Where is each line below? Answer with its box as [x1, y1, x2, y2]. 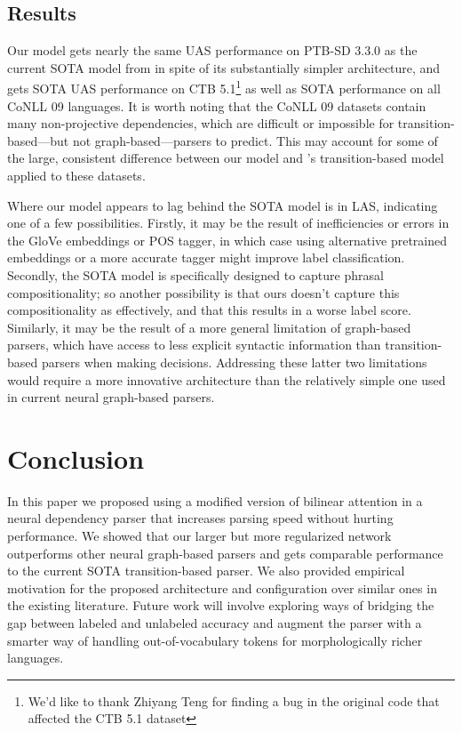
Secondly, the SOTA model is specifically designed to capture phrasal [7, 265, 384, 284]
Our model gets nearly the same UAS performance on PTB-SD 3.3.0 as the [7, 41, 418, 60]
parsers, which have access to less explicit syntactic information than [7, 335, 381, 354]
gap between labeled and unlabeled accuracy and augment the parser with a [7, 614, 422, 632]
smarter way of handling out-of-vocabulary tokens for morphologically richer [7, 631, 423, 649]
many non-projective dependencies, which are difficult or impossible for [7, 114, 394, 133]
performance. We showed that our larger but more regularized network [7, 527, 392, 545]
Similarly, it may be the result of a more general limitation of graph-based [7, 318, 411, 336]
